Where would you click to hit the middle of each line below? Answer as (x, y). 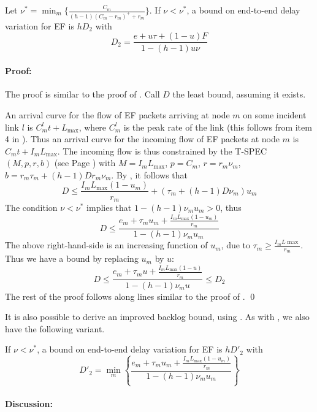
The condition (31, 207)
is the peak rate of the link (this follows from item (218, 127)
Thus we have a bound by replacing (72, 258)
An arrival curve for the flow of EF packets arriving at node (117, 114)
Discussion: (29, 404)
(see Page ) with (85, 163)
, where (93, 127)
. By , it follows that (150, 174)
